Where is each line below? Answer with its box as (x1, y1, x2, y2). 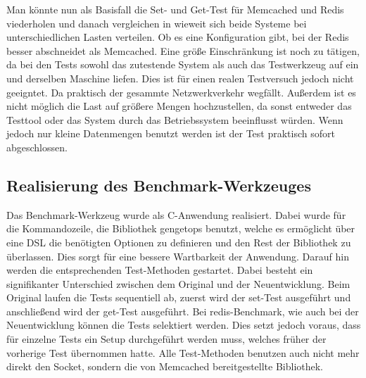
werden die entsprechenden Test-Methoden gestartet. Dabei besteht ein (6, 263, 313, 277)
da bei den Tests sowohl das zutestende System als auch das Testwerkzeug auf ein (6, 57, 359, 72)
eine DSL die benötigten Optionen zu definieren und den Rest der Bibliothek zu (6, 234, 351, 249)
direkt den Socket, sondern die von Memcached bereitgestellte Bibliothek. (6, 359, 324, 374)
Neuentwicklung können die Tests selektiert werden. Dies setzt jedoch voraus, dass (6, 317, 361, 332)
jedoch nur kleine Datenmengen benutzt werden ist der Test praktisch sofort (6, 126, 335, 141)
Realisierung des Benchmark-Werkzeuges (6, 174, 311, 196)
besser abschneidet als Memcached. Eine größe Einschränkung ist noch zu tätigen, (6, 43, 360, 58)
